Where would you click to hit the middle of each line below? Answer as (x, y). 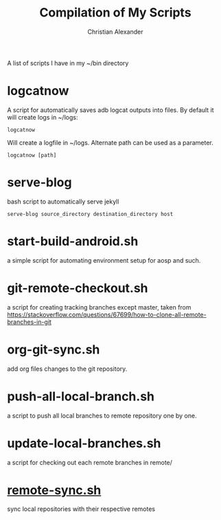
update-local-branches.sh (84, 443)
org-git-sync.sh (54, 349)
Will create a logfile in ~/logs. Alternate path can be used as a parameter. (110, 142)
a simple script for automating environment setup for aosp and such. (104, 260)
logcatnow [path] (32, 155)
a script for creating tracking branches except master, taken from (99, 307)
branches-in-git (29, 322)
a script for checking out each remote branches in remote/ (90, 462)
